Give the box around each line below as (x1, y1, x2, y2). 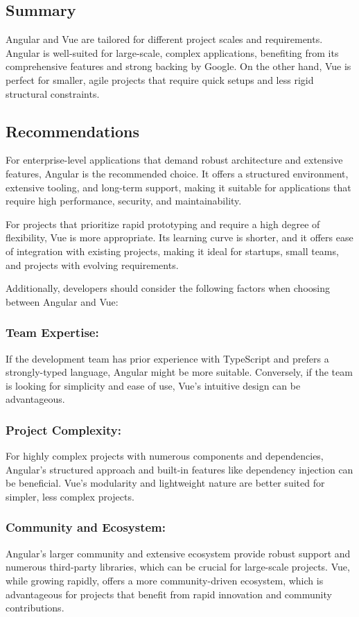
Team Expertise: (6, 324, 99, 341)
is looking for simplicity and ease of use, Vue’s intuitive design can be (6, 378, 301, 392)
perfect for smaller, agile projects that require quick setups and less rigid (6, 72, 314, 87)
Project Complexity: (6, 421, 121, 438)
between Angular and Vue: (6, 294, 119, 308)
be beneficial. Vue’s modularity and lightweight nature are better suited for (6, 476, 325, 490)
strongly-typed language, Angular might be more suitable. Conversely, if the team (6, 365, 353, 379)
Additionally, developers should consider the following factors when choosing (6, 281, 330, 295)
